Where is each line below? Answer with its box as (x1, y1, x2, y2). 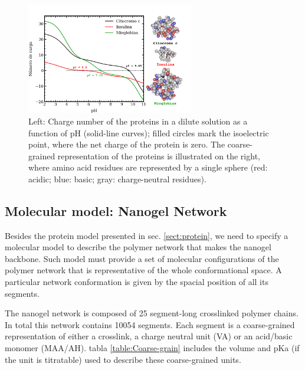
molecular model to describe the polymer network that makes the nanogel (5, 241, 271, 253)
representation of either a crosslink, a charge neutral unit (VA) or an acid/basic (5, 330, 293, 342)
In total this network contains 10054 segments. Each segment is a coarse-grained (5, 318, 295, 330)
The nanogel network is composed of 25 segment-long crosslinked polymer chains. (5, 307, 299, 319)
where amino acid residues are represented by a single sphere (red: (28, 161, 268, 173)
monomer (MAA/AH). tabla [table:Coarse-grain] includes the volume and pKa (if (5, 342, 300, 354)
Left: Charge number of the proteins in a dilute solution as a (28, 114, 248, 127)
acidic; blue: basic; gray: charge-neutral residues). (28, 172, 206, 185)
